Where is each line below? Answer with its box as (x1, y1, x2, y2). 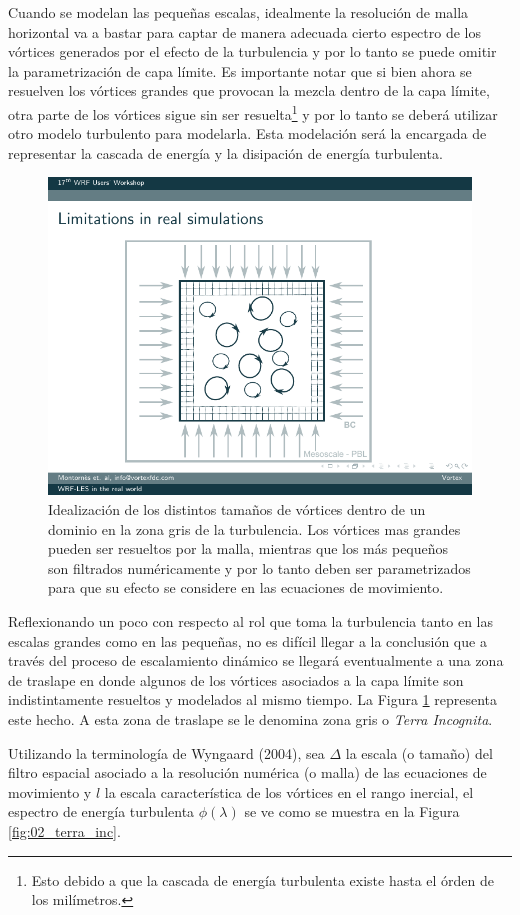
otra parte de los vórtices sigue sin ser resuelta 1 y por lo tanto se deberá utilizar (8, 100, 498, 124)
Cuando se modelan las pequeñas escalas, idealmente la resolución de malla (8, 2, 469, 22)
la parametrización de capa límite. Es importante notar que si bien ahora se (8, 60, 472, 81)
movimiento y (8, 781, 92, 802)
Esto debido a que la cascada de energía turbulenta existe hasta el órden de (31, 869, 495, 890)
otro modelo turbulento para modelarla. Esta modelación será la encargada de (8, 123, 487, 144)
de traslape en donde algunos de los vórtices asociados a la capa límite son (8, 669, 464, 690)
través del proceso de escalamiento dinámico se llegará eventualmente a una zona (8, 650, 504, 671)
